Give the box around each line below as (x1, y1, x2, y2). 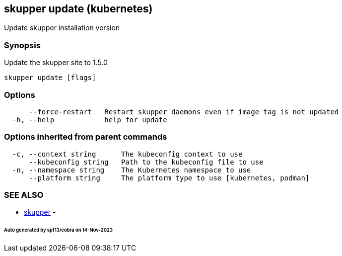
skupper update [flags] (4, 74, 96, 82)
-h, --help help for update (12, 115, 167, 124)
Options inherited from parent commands (4, 132, 167, 142)
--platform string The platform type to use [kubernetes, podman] (29, 173, 310, 182)
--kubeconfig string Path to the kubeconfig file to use (29, 158, 264, 166)
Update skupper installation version (4, 23, 120, 32)
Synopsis (4, 40, 41, 50)
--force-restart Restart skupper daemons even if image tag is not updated (29, 107, 339, 116)
